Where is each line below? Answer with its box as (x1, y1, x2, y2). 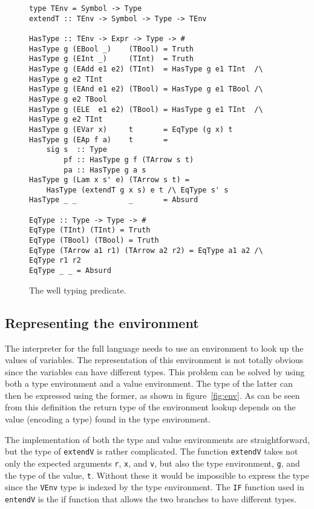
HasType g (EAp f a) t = (29, 135, 168, 144)
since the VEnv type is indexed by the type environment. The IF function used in (5, 481, 304, 493)
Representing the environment (5, 313, 199, 332)
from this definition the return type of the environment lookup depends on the (5, 401, 296, 413)
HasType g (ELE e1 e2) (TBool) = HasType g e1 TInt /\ (29, 105, 263, 114)
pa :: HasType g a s (64, 165, 146, 174)
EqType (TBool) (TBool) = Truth (29, 236, 159, 245)
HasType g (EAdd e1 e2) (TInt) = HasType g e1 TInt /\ (29, 64, 263, 73)
